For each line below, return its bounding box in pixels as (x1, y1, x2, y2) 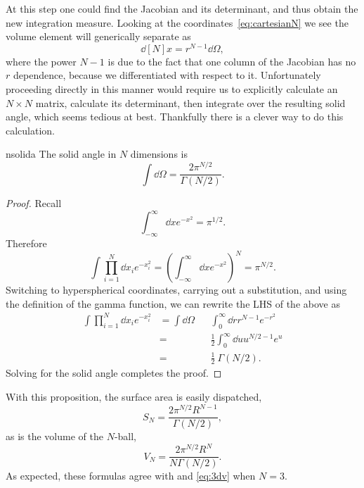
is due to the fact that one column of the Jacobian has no (108, 54, 356, 68)
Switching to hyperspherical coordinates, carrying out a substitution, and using (6, 282, 347, 297)
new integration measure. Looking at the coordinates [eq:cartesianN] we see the (6, 15, 349, 30)
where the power (6, 54, 77, 68)
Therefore (6, 236, 47, 251)
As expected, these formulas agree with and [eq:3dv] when (6, 468, 256, 483)
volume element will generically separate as (6, 29, 191, 44)
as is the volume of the (6, 429, 103, 444)
